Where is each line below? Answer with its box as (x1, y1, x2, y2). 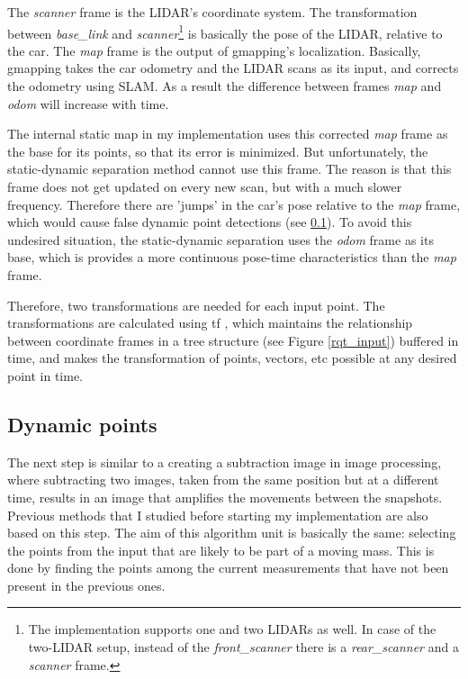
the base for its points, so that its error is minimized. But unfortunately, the (7, 141, 428, 160)
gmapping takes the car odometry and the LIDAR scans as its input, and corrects (7, 59, 459, 77)
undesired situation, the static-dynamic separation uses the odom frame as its (7, 230, 434, 249)
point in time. (7, 366, 84, 385)
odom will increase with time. (7, 94, 169, 113)
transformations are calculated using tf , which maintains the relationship (7, 313, 413, 332)
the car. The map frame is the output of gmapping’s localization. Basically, (7, 41, 421, 59)
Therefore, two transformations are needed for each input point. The (7, 295, 385, 314)
